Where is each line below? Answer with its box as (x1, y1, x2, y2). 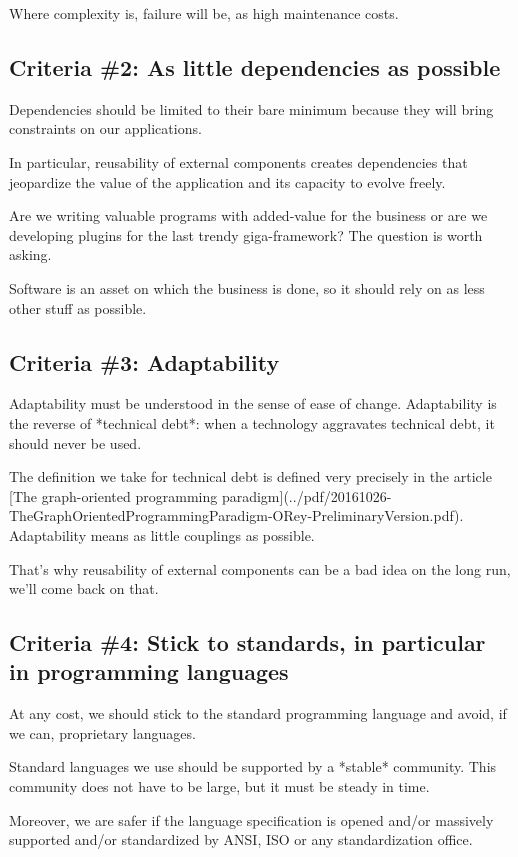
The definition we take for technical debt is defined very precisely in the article (9, 466, 492, 487)
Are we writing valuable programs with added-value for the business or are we (9, 205, 488, 226)
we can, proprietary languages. (9, 722, 196, 743)
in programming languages (9, 656, 289, 687)
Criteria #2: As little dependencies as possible (9, 51, 501, 82)
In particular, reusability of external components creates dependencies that (9, 151, 468, 172)
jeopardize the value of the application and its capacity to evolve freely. (9, 171, 446, 192)
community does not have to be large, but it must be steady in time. (9, 776, 430, 797)
